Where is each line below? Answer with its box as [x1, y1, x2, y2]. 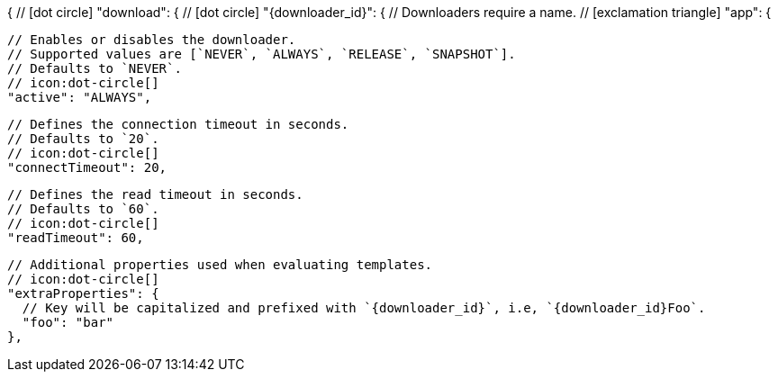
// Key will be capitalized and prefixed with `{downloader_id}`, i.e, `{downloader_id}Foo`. [22, 301, 706, 315]
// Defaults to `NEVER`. [7, 61, 182, 76]
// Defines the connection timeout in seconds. [7, 117, 349, 131]
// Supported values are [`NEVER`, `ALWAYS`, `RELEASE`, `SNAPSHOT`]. [7, 47, 516, 61]
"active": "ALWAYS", [7, 90, 152, 104]
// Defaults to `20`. [7, 131, 159, 146]
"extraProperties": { [7, 286, 159, 301]
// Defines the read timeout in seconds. [7, 187, 303, 202]
